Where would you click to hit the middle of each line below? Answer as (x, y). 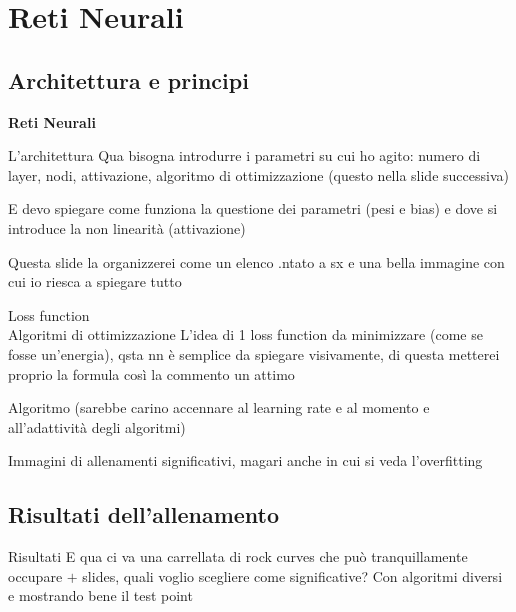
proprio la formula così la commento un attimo (151, 373)
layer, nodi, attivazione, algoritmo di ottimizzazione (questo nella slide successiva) (258, 174)
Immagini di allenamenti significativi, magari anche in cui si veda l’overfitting (245, 460)
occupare (35, 575)
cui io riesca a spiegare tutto (95, 281)
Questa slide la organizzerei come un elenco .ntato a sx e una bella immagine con (256, 261)
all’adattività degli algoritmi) (97, 426)
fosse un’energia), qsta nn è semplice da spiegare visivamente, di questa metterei (254, 353)
